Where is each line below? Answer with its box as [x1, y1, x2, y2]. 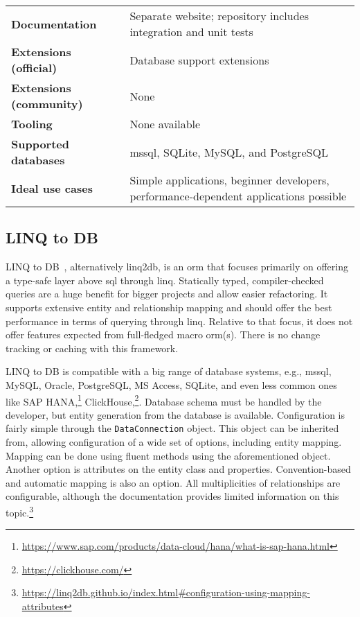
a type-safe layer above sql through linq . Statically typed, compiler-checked [6, 272, 324, 287]
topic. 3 [6, 503, 34, 519]
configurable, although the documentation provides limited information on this [6, 489, 339, 503]
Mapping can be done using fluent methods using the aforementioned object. [6, 448, 331, 462]
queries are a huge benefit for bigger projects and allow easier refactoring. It [6, 286, 328, 301]
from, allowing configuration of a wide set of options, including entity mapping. [6, 435, 342, 449]
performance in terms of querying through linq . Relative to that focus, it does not [6, 313, 353, 328]
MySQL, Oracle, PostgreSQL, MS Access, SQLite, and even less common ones [6, 377, 337, 392]
